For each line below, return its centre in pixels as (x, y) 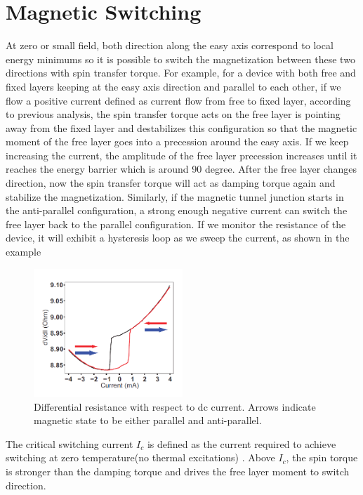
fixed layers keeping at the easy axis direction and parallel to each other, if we (173, 86)
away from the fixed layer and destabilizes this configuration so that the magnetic (181, 127)
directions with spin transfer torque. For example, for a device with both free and (181, 73)
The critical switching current (70, 443)
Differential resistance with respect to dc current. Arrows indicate (175, 406)
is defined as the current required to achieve (242, 443)
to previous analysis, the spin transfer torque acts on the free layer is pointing (173, 114)
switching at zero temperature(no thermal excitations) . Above (140, 457)
